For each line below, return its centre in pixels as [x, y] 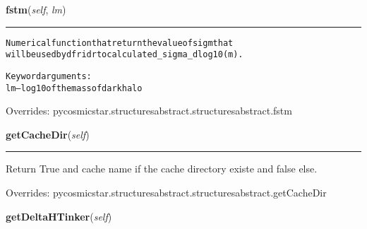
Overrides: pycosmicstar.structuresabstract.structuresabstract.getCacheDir [166, 192]
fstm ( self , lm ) [36, 9]
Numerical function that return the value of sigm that [120, 43]
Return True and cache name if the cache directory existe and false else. [162, 169]
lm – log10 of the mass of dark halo [74, 88]
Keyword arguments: [49, 76]
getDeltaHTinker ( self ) [59, 216]
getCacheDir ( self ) [48, 134]
